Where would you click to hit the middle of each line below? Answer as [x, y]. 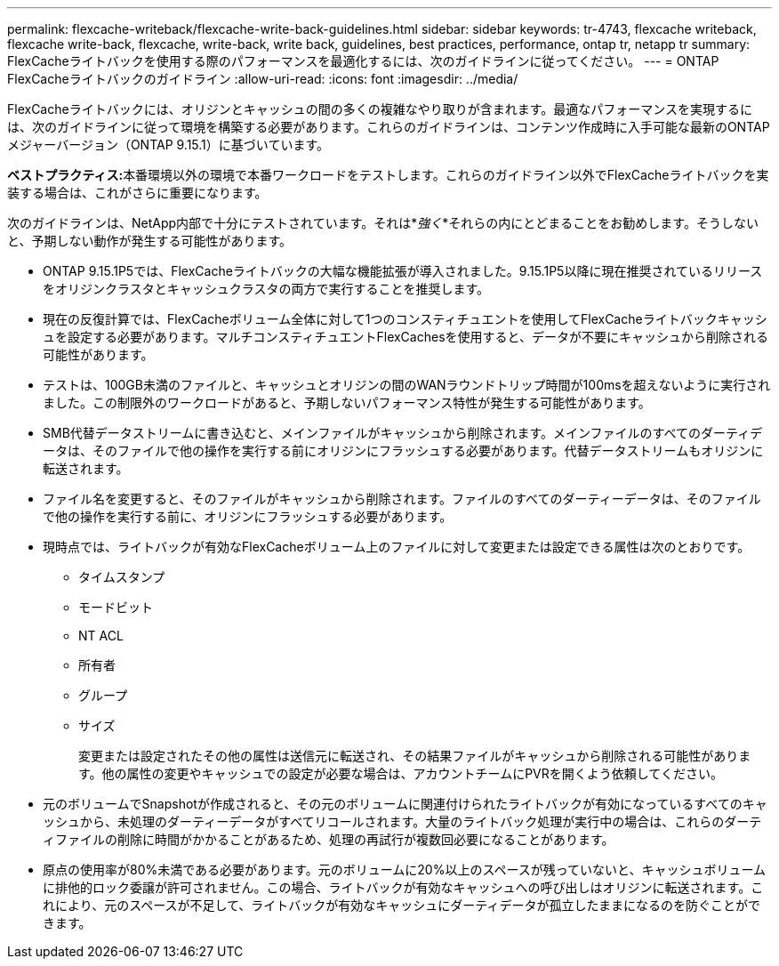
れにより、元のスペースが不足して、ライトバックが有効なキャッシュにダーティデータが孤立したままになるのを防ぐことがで [402, 905]
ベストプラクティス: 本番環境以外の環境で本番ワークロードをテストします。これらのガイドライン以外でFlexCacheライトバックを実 [388, 175]
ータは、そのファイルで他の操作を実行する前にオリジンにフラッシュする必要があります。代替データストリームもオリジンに [403, 451]
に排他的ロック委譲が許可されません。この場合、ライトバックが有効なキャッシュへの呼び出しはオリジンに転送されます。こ [403, 887]
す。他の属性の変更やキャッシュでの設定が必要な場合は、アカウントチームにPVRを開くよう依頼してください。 [401, 773]
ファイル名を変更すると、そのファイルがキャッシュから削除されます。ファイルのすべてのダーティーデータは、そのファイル [402, 499]
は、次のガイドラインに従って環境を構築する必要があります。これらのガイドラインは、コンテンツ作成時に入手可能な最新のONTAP [389, 127]
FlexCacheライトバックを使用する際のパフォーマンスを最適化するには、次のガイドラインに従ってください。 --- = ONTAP [363, 61]
